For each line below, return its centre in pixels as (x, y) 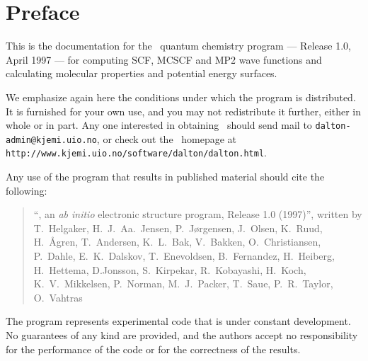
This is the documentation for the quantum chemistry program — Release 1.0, (178, 46)
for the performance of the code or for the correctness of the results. (153, 349)
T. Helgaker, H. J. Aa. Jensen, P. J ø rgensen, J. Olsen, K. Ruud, (178, 228)
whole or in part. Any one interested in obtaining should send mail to (159, 125)
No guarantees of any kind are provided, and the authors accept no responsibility (182, 335)
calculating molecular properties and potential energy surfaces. (142, 73)
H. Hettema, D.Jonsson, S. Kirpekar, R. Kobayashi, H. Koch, (170, 269)
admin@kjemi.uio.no (51, 140)
